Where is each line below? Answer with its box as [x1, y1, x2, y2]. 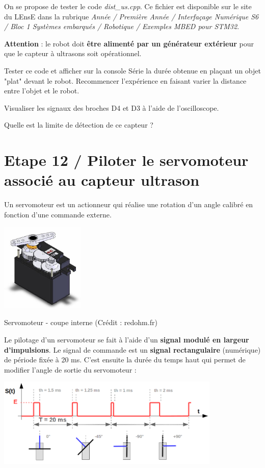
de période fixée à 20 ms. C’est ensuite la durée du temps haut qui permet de [4, 354, 246, 365]
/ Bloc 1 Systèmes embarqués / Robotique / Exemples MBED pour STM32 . [4, 21, 240, 32]
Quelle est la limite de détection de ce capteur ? [4, 119, 153, 130]
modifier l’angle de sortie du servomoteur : [4, 364, 137, 375]
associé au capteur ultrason [4, 169, 200, 190]
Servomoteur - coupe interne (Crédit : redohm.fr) [4, 317, 157, 328]
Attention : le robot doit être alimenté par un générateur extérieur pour [4, 38, 254, 48]
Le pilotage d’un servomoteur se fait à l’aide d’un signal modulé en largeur [4, 334, 249, 344]
